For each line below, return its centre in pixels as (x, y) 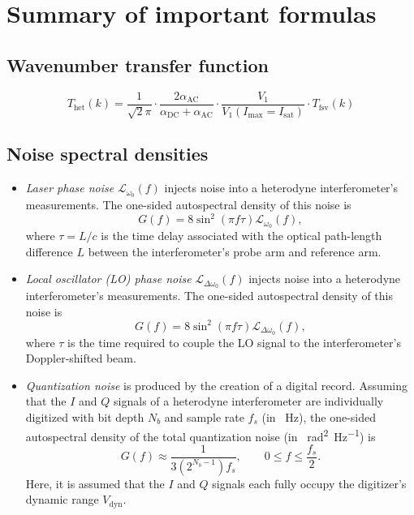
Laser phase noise (70, 188)
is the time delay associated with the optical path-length (241, 236)
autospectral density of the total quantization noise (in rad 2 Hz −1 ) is (201, 435)
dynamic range (62, 499)
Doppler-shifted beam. (81, 358)
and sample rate (204, 417)
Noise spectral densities (108, 154)
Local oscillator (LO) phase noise (108, 279)
